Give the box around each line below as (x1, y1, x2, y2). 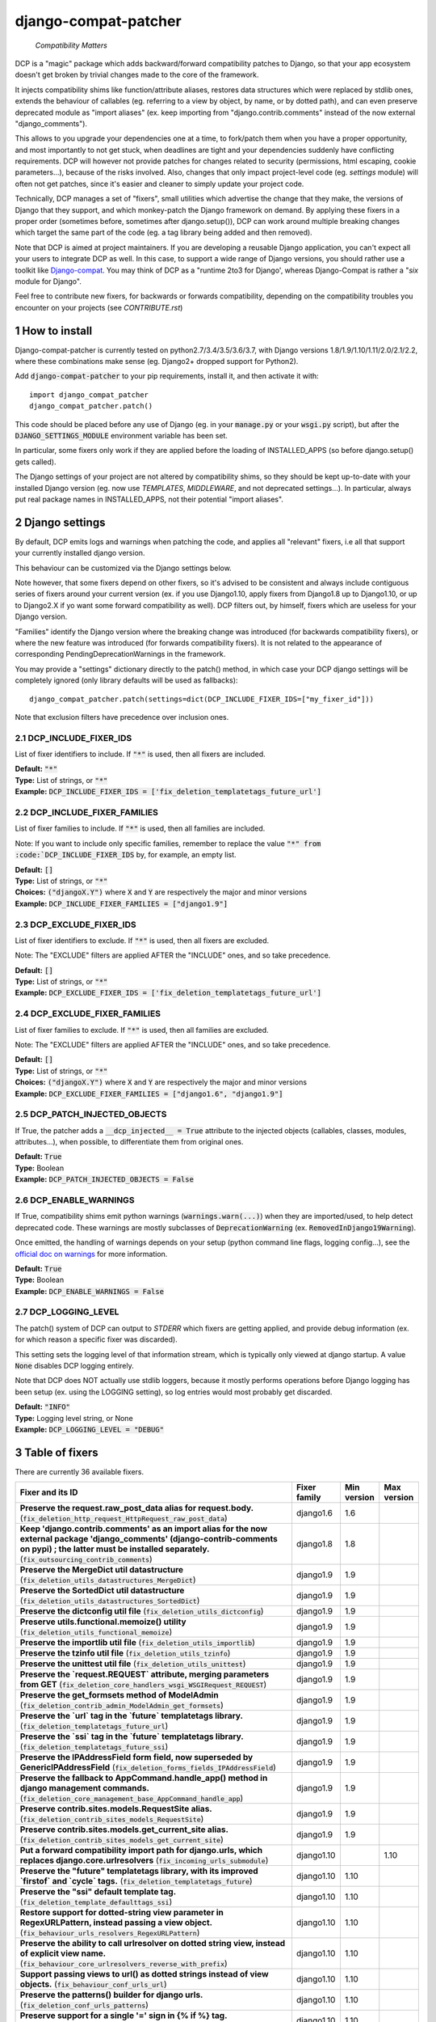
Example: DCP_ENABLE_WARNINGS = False (15, 1286, 165, 1296)
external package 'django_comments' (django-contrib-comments (19, 1533, 278, 1545)
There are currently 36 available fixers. (15, 1466, 145, 1476)
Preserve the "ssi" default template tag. (19, 1886, 177, 1897)
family (296, 1492, 321, 1504)
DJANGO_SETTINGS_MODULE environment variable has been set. (15, 431, 228, 440)
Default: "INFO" (15, 1402, 70, 1411)
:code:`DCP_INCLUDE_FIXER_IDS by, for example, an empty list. (15, 850, 237, 860)
